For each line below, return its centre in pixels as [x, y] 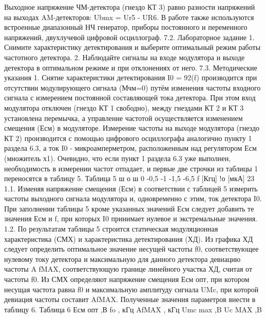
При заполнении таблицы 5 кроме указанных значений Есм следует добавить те [129, 208]
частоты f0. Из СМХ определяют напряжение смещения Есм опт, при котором [127, 279]
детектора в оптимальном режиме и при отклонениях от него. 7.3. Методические [131, 67]
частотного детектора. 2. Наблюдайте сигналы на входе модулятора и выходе [125, 57]
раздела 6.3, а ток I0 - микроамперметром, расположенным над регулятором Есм [130, 148]
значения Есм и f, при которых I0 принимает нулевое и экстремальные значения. [131, 218]
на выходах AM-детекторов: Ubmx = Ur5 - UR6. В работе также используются [129, 17]
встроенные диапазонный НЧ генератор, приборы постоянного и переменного [126, 27]
